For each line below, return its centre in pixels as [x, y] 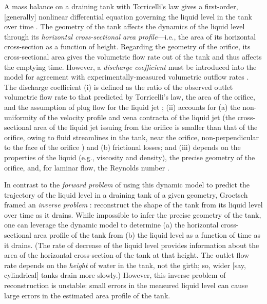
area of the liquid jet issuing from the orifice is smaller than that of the [146, 127]
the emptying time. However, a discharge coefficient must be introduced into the [130, 66]
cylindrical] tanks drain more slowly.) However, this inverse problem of [115, 275]
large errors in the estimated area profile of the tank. [87, 295]
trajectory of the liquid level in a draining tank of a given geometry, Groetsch [126, 194]
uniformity [21, 117]
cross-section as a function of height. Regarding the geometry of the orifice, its [127, 46]
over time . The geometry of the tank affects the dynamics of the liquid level [125, 26]
